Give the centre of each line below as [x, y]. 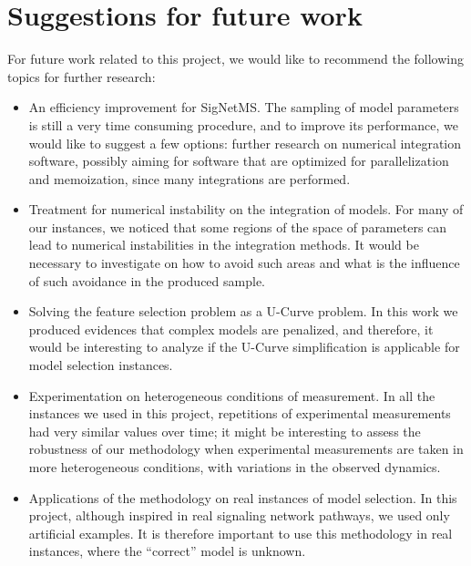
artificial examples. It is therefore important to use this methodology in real [241, 533]
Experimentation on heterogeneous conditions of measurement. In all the [232, 395]
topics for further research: [82, 76]
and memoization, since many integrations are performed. [189, 178]
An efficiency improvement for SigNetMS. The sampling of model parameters [244, 107]
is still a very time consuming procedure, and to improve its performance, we [243, 124]
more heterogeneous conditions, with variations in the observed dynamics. [235, 467]
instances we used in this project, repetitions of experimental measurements [240, 413]
